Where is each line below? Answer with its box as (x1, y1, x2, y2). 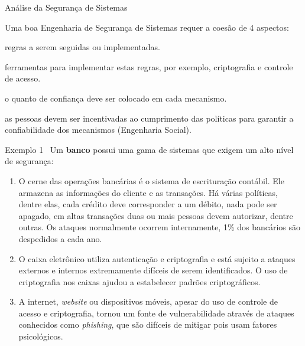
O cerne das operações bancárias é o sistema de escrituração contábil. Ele (18, 174, 284, 187)
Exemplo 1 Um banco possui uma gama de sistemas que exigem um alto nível (5, 143, 294, 155)
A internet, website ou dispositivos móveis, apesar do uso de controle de (18, 295, 278, 308)
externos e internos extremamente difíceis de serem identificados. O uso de (18, 264, 288, 276)
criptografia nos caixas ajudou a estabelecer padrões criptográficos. (18, 275, 261, 288)
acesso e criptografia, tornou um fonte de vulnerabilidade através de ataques (18, 306, 294, 319)
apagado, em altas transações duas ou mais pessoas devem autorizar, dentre (18, 209, 293, 221)
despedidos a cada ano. (18, 232, 102, 244)
